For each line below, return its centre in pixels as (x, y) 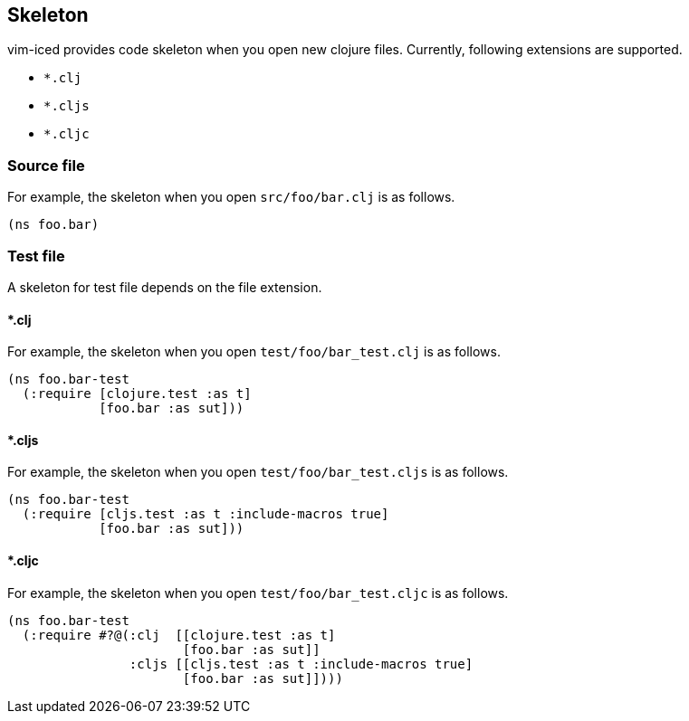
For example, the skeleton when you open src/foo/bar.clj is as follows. (231, 197)
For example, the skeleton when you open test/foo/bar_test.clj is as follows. (254, 352)
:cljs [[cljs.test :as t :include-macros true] (301, 664)
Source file (46, 165)
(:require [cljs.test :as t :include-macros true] (206, 514)
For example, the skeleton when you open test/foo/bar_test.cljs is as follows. (258, 472)
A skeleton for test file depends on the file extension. (165, 287)
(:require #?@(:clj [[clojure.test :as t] (179, 635)
